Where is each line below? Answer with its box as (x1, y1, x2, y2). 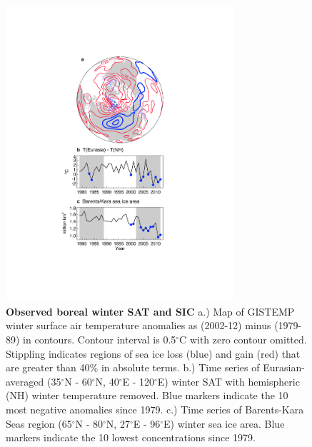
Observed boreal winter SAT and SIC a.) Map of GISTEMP (6, 303, 295, 318)
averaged (6, 373, 44, 388)
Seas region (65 (6, 416, 72, 431)
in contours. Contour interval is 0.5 (23, 332, 176, 347)
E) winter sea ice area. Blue (163, 416, 285, 431)
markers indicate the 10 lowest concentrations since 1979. (6, 430, 256, 445)
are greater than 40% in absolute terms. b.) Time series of (6, 360, 260, 375)
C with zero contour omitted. (179, 332, 307, 347)
